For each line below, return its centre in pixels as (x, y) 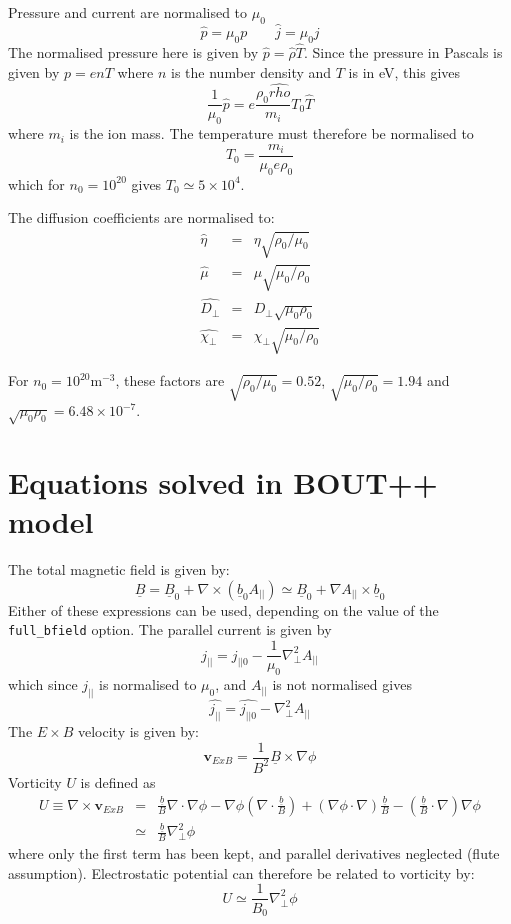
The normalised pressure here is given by (133, 52)
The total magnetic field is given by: (119, 569)
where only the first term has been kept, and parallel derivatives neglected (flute (254, 853)
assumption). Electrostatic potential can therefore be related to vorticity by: (241, 872)
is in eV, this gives (404, 71)
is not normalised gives (342, 684)
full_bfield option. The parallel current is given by (170, 629)
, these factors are (170, 380)
